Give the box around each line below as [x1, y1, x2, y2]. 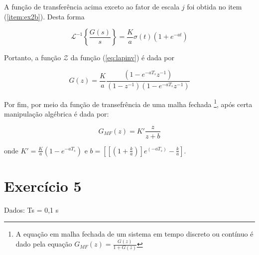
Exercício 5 [4, 175, 82, 196]
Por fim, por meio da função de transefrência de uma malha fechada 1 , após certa [4, 97, 253, 109]
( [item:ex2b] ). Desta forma [4, 11, 85, 21]
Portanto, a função [4, 52, 61, 63]
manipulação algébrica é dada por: [4, 108, 109, 119]
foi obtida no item [187, 1, 242, 11]
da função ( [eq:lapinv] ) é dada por [70, 52, 174, 63]
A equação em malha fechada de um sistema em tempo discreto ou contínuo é [15, 229, 254, 239]
